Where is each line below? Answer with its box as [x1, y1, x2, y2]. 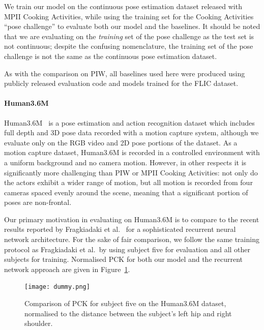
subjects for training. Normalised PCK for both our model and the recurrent [4, 254, 243, 264]
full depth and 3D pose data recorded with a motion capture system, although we [4, 127, 259, 138]
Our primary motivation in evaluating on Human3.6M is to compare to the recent [4, 214, 259, 224]
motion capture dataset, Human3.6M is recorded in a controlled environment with [4, 147, 260, 158]
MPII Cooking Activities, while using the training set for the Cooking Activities [4, 11, 254, 21]
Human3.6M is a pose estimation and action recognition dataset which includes [4, 117, 255, 128]
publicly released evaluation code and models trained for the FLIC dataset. [4, 78, 239, 88]
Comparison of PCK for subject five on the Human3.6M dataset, [24, 298, 226, 309]
